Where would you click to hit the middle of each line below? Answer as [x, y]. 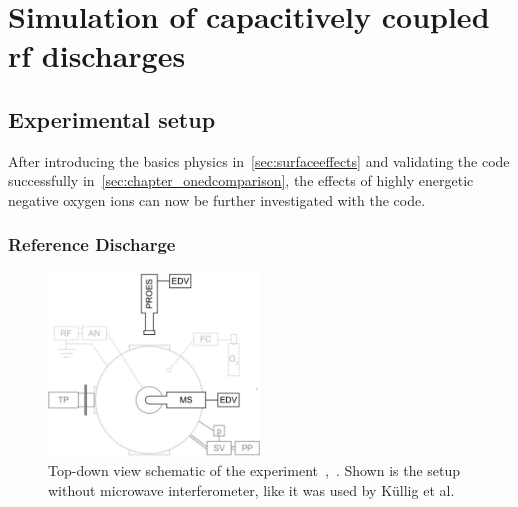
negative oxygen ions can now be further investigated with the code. [217, 199]
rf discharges [97, 55]
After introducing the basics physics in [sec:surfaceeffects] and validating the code [259, 160]
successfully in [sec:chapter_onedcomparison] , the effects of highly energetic [241, 180]
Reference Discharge [92, 244]
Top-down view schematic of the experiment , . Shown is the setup [254, 469]
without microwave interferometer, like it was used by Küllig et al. [251, 489]
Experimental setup [112, 118]
